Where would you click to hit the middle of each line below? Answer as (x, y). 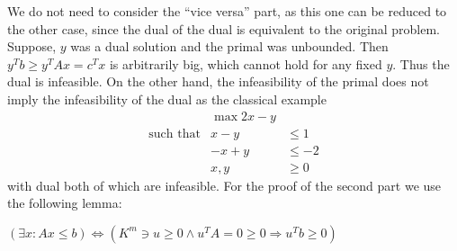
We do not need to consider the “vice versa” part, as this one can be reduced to (227, 11)
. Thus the (421, 63)
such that (175, 134)
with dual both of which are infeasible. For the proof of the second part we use (224, 185)
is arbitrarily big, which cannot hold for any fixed (246, 63)
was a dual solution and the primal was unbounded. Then (229, 46)
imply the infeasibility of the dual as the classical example (167, 99)
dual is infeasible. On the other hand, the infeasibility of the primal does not (218, 81)
